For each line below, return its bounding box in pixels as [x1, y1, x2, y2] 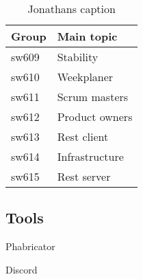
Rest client [57, 129, 109, 144]
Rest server [57, 168, 111, 184]
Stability [57, 49, 99, 65]
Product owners [57, 109, 133, 124]
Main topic [57, 28, 118, 44]
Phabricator [5, 239, 55, 254]
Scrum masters [57, 89, 129, 104]
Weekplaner [57, 69, 114, 85]
